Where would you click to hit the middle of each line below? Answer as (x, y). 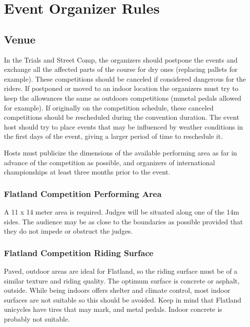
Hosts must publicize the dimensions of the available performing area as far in (121, 152)
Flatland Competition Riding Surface (79, 252)
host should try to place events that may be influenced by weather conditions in (124, 126)
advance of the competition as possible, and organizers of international (110, 162)
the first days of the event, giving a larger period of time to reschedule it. (114, 136)
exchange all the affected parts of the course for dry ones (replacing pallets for (121, 69)
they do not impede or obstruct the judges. (68, 231)
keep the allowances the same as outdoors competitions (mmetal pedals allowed (123, 98)
